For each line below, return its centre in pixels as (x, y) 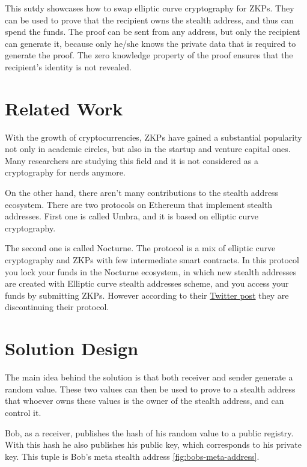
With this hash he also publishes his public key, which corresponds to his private (153, 444)
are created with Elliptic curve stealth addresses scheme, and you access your (147, 283)
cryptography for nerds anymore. (65, 172)
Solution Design (72, 348)
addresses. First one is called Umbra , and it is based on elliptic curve (132, 216)
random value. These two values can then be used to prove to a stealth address (150, 389)
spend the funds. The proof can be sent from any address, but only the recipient (153, 32)
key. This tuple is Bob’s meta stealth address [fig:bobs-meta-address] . (132, 456)
